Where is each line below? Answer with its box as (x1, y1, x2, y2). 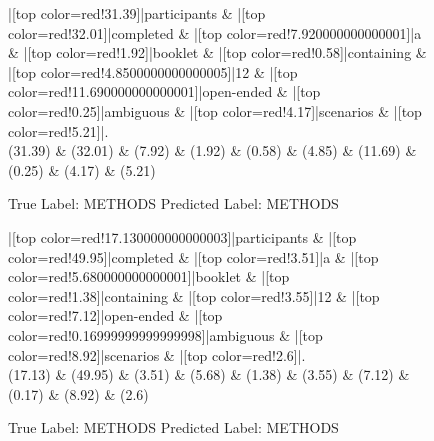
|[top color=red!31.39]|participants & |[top (8, 3, 266, 23)
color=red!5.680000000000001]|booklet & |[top (8, 266, 290, 287)
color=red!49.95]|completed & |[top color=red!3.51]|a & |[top (8, 246, 379, 267)
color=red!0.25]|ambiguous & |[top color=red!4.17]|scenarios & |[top (8, 100, 422, 121)
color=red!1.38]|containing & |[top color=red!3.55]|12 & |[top (8, 285, 380, 306)
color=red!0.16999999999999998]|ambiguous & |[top (8, 324, 323, 345)
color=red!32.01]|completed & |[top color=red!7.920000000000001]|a (8, 22, 422, 43)
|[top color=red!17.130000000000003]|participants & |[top (8, 226, 357, 247)
